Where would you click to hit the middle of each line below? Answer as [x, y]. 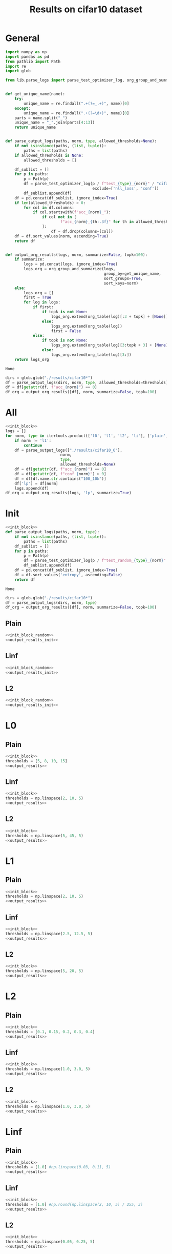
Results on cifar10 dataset [86, 9]
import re [16, 66]
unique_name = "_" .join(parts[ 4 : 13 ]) [55, 123]
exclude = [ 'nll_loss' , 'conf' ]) [126, 189]
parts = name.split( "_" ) [41, 118]
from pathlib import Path [33, 62]
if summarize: [29, 259]
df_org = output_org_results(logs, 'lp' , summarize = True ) [68, 493]
